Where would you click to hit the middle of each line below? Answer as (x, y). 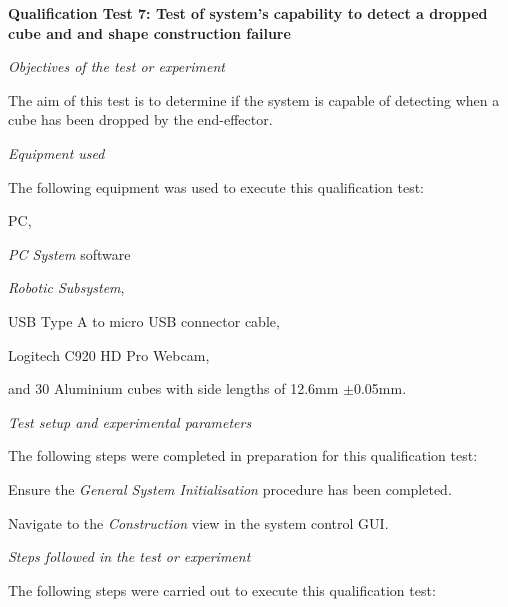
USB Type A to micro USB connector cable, (144, 320)
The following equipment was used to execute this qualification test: (216, 186)
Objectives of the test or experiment (116, 66)
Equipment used (56, 152)
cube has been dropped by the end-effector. (140, 119)
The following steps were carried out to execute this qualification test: (222, 589)
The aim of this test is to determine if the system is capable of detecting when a (254, 99)
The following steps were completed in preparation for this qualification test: (243, 455)
